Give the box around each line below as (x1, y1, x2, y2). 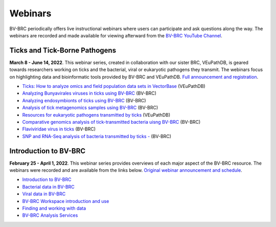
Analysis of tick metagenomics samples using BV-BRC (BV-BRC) (22, 105, 158, 111)
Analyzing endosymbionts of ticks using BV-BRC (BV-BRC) (22, 97, 146, 103)
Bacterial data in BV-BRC (22, 184, 75, 190)
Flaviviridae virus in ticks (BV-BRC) (22, 126, 96, 132)
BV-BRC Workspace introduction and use (22, 198, 109, 204)
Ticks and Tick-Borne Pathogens (9, 46, 117, 55)
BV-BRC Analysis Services (22, 212, 78, 218)
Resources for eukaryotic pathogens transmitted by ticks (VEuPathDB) (22, 111, 171, 118)
